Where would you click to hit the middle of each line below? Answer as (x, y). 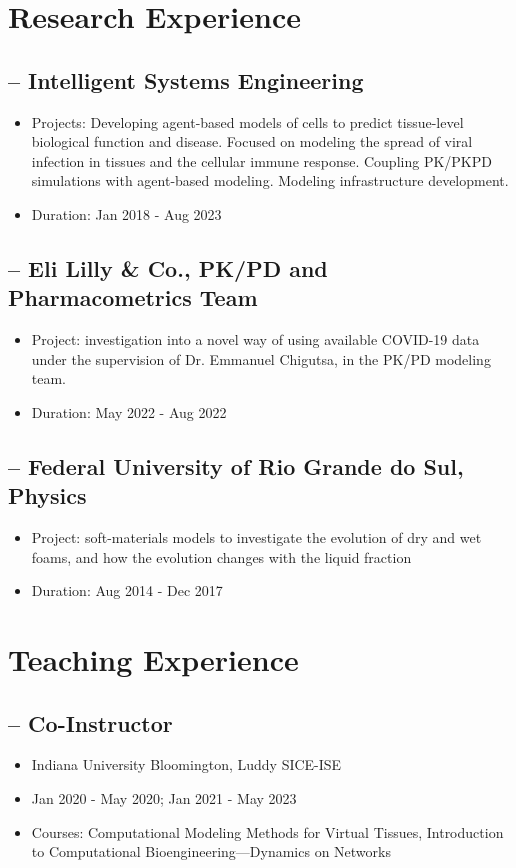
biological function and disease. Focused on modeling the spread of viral (252, 141)
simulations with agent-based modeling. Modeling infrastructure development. (270, 180)
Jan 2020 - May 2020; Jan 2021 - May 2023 (164, 798)
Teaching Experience (153, 659)
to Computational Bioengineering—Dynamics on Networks (211, 851)
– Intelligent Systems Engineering (186, 79)
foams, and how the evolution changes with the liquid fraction (221, 556)
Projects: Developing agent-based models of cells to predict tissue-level (247, 121)
